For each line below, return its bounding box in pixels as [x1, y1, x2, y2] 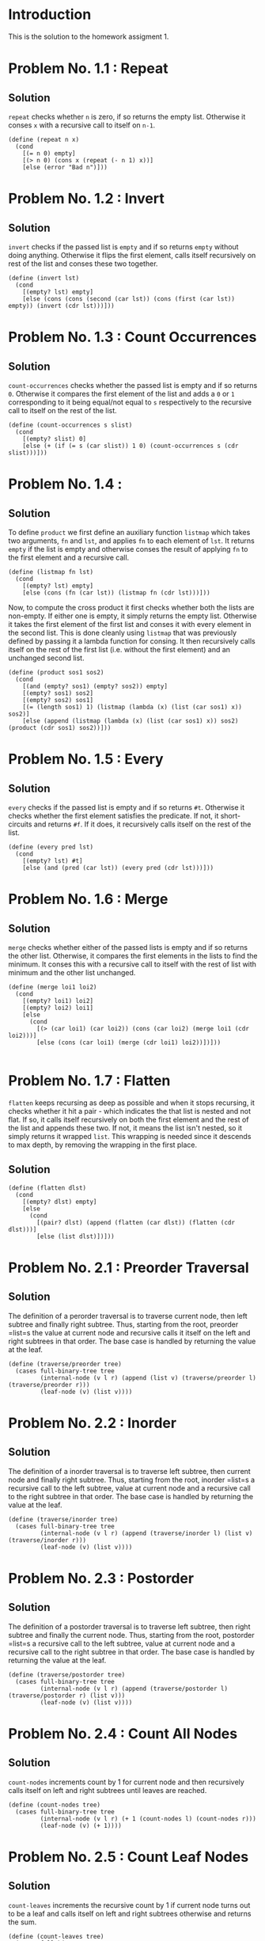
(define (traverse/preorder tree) [8, 1360, 123, 1368]
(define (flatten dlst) [8, 1183, 87, 1192]
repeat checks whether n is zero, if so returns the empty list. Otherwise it [8, 112, 246, 121]
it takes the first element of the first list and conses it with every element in [8, 619, 252, 629]
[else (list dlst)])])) [36, 1233, 115, 1240]
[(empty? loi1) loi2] [22, 997, 93, 1005]
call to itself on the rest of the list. [8, 405, 117, 415]
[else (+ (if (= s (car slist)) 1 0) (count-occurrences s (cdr [22, 442, 239, 450]
